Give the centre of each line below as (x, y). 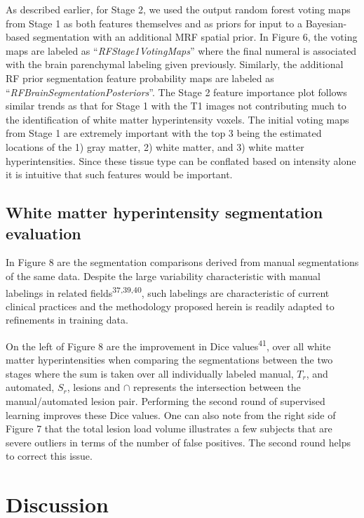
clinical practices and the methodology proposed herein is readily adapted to (170, 306)
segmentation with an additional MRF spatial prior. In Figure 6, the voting (195, 37)
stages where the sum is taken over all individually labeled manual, (150, 373)
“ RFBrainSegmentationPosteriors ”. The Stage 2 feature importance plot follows (176, 92)
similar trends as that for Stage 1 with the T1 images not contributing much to (176, 106)
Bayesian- (326, 23)
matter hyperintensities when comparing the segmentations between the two (169, 360)
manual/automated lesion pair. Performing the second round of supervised (166, 400)
